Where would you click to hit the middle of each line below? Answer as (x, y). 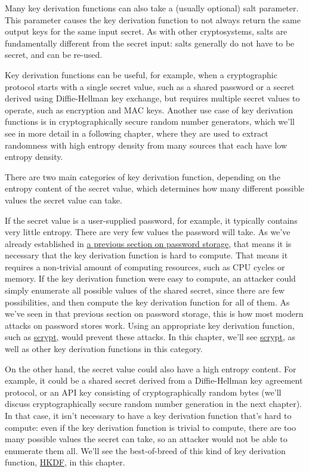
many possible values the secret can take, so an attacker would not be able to (146, 439)
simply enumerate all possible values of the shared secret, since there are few (145, 290)
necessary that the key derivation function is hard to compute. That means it (146, 255)
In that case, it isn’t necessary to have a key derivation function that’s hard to (148, 415)
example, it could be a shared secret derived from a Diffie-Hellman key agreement (154, 380)
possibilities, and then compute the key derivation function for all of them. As (147, 302)
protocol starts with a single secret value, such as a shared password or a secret (150, 86)
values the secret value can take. (64, 200)
